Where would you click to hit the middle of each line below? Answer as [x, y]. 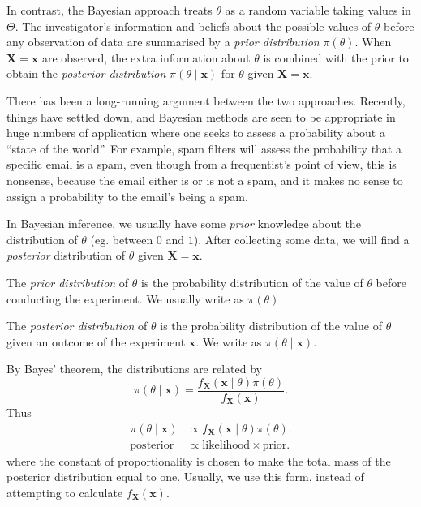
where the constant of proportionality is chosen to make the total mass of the [199, 460]
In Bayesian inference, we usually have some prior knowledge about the [184, 223]
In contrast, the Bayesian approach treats [110, 10]
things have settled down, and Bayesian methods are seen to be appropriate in [201, 116]
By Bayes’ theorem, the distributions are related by [134, 369]
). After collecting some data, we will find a [301, 239]
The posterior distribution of [77, 326]
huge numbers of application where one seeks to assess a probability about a [196, 133]
